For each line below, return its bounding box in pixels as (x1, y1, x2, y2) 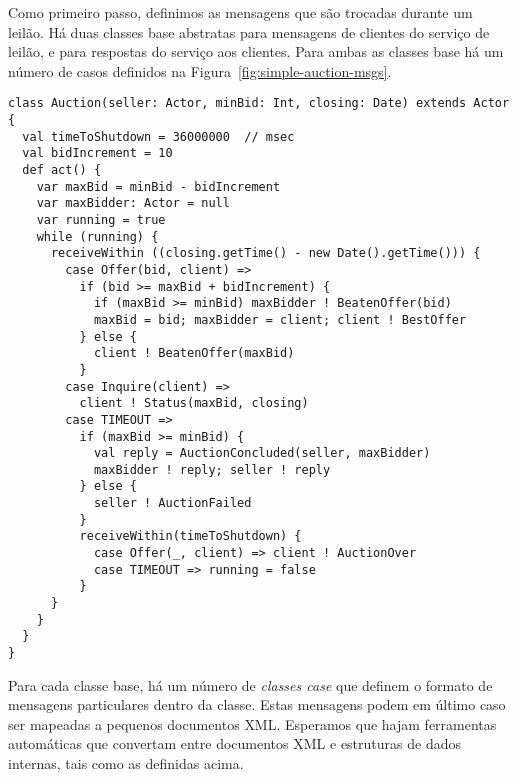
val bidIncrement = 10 (22, 146, 173, 161)
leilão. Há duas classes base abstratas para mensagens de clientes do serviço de (8, 21, 490, 42)
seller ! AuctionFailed (93, 496, 252, 511)
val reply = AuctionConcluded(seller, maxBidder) (93, 446, 431, 461)
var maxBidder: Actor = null (36, 196, 230, 211)
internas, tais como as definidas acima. (8, 753, 244, 774)
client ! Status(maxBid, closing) (79, 396, 309, 411)
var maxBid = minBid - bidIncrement (36, 179, 281, 194)
